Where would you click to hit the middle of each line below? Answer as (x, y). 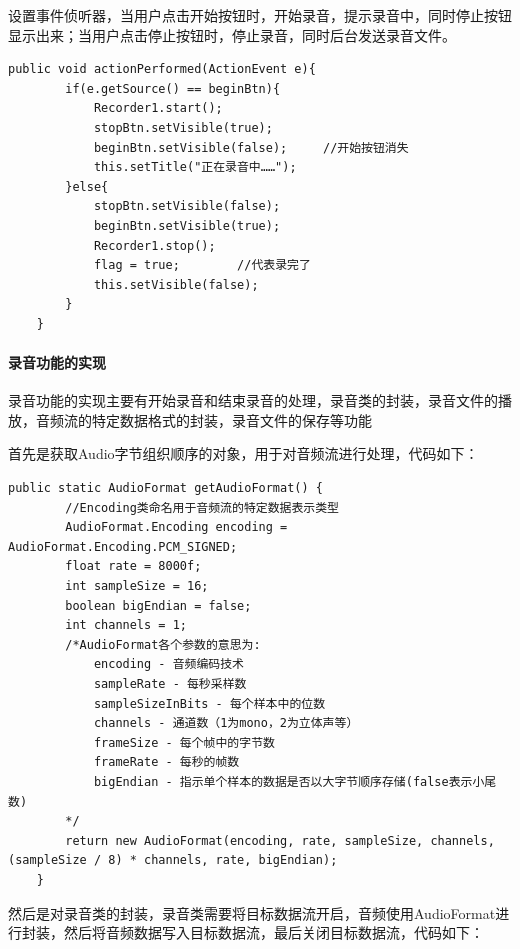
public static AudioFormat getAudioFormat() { (165, 488)
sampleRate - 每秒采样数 (170, 684)
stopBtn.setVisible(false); (187, 206)
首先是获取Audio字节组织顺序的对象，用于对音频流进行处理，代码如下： (243, 453)
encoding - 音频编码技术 (168, 664)
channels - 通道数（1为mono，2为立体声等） (226, 723)
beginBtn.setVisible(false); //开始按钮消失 (251, 147)
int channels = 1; (126, 625)
